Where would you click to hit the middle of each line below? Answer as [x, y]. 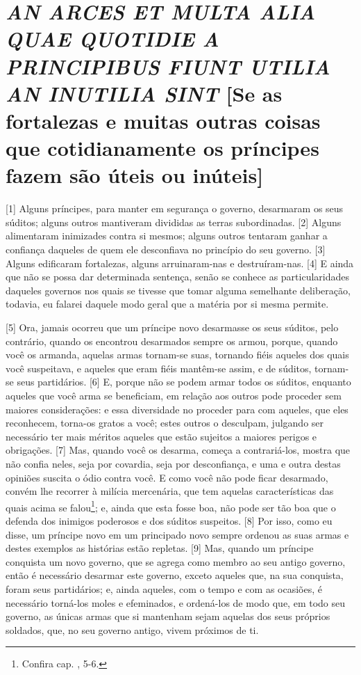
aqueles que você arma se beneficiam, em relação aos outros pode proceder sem [174, 395]
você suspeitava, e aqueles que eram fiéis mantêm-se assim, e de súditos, [159, 368]
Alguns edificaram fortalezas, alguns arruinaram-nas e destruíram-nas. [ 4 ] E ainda [180, 263]
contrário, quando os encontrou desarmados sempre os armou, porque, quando [172, 341]
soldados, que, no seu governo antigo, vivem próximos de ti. [132, 629]
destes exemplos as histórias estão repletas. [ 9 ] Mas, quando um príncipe [160, 548]
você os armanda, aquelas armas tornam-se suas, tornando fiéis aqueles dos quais [177, 355]
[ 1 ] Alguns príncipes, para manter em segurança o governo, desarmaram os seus [175, 208]
